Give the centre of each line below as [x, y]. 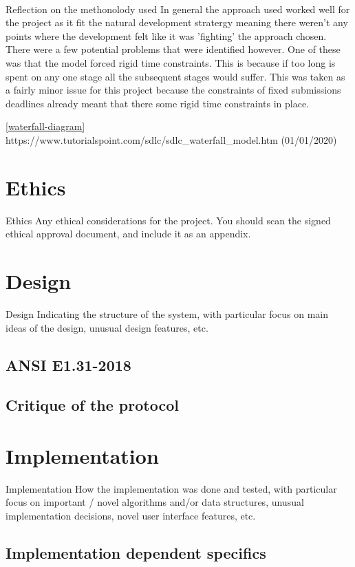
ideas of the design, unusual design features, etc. [107, 327]
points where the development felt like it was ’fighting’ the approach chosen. [166, 35]
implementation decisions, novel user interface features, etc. [131, 516]
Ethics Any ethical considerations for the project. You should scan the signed [168, 220]
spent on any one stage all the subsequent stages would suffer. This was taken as [175, 76]
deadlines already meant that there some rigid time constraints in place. [158, 103]
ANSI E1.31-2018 [68, 364]
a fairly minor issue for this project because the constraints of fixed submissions [173, 90]
